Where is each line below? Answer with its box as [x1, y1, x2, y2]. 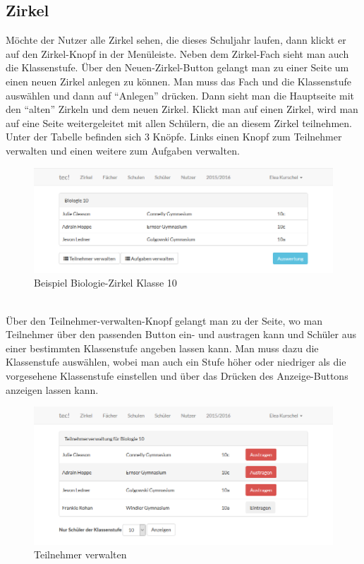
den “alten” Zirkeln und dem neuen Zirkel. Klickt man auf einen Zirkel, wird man [6, 102, 358, 116]
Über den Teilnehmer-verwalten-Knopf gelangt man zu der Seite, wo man [6, 313, 322, 328]
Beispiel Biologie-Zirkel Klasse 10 [34, 275, 177, 290]
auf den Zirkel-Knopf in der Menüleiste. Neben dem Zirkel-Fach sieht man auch [6, 46, 349, 61]
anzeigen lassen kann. [6, 382, 99, 397]
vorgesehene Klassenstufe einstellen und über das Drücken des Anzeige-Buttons [6, 368, 348, 383]
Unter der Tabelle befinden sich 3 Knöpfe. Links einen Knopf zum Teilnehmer [6, 129, 342, 144]
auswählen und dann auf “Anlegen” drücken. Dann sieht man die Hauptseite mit [6, 88, 354, 102]
